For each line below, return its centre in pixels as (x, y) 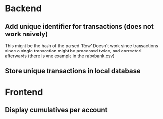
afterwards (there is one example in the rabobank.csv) (60, 56)
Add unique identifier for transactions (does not (80, 26)
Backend (23, 8)
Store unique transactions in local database (73, 71)
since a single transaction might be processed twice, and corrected (73, 51)
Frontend (24, 92)
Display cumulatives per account (56, 110)
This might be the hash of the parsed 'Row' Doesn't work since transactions (81, 46)
